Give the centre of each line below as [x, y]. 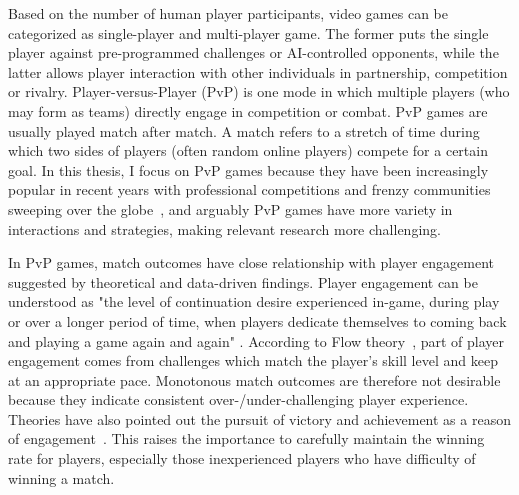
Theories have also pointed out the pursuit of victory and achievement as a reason [259, 418]
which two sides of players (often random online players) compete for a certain [248, 150]
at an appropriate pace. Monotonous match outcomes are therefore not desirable [254, 379]
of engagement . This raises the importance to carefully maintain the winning [246, 438]
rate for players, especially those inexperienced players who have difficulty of [242, 458]
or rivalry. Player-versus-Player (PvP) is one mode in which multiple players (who [259, 91]
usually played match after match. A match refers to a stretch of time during [244, 130]
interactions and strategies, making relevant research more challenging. [224, 228]
